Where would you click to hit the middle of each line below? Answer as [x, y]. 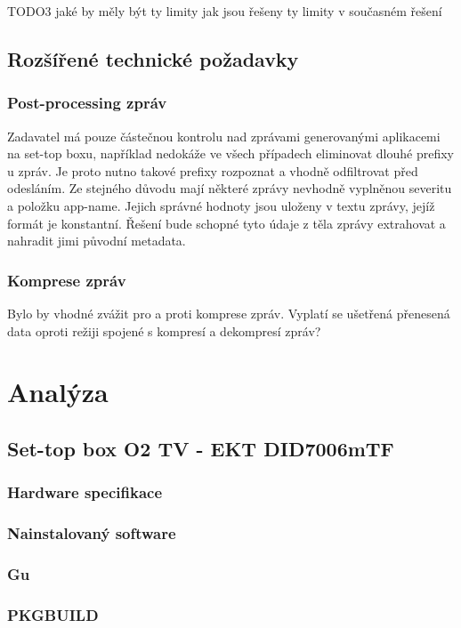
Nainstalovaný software [92, 533]
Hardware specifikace [85, 492]
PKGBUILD [53, 614]
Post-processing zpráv [87, 103]
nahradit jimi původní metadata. [97, 241]
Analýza [58, 392]
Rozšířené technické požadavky [153, 58]
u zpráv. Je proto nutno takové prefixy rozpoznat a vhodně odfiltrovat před [213, 170]
